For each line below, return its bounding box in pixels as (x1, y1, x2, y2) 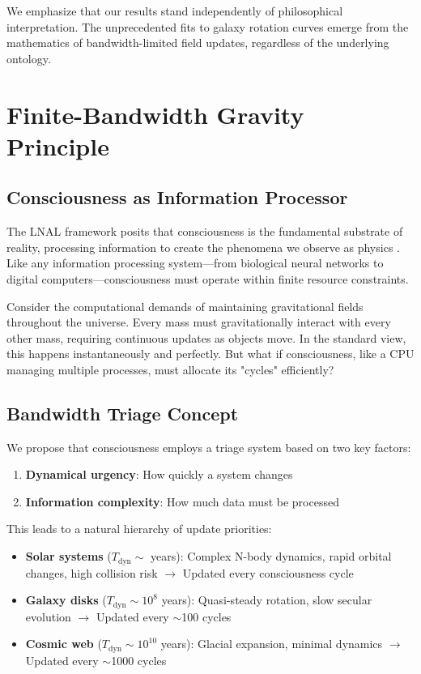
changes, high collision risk (25, 564, 158, 581)
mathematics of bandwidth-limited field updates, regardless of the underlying (6, 34, 389, 51)
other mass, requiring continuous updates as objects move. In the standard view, (6, 329, 406, 346)
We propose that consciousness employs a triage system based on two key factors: (6, 438, 411, 455)
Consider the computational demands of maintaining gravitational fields (6, 297, 364, 314)
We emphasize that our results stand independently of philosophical (6, 2, 343, 19)
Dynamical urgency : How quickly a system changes (25, 466, 293, 483)
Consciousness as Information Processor (6, 185, 348, 210)
